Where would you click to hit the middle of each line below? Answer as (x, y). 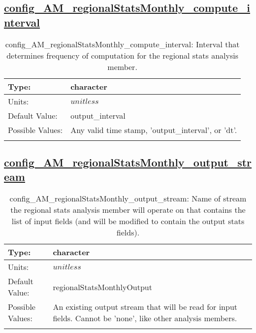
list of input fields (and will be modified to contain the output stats (128, 221)
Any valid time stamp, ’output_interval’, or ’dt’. (154, 130)
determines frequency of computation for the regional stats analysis (123, 55)
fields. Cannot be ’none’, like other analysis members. (145, 318)
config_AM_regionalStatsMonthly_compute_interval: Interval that (122, 44)
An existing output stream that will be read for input (145, 307)
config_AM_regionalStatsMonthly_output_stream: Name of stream (128, 199)
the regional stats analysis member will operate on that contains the (128, 210)
